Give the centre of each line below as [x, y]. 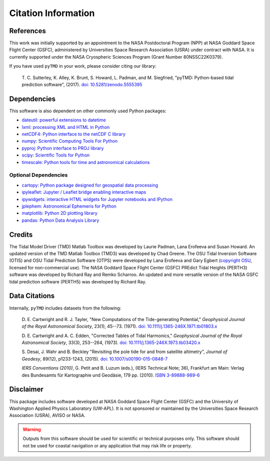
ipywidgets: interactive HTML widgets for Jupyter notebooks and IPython [97, 199]
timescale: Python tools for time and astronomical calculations [86, 162]
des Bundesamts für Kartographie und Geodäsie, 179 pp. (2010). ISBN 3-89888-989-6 [111, 375]
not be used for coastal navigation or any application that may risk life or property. [107, 445]
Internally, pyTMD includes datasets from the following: [65, 308]
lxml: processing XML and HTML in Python [66, 127]
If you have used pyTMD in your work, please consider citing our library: [83, 66]
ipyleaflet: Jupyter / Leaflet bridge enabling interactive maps [84, 192]
